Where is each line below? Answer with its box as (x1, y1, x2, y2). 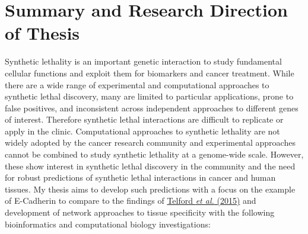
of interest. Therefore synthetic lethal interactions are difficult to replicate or (5, 113, 284, 126)
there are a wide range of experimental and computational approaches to (5, 78, 269, 91)
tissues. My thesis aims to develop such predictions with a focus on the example (5, 182, 296, 195)
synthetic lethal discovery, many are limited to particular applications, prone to (5, 90, 294, 102)
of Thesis (5, 21, 80, 45)
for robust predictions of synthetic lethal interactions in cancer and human (5, 171, 276, 184)
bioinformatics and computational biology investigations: (5, 217, 211, 230)
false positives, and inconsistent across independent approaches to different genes (5, 101, 299, 114)
